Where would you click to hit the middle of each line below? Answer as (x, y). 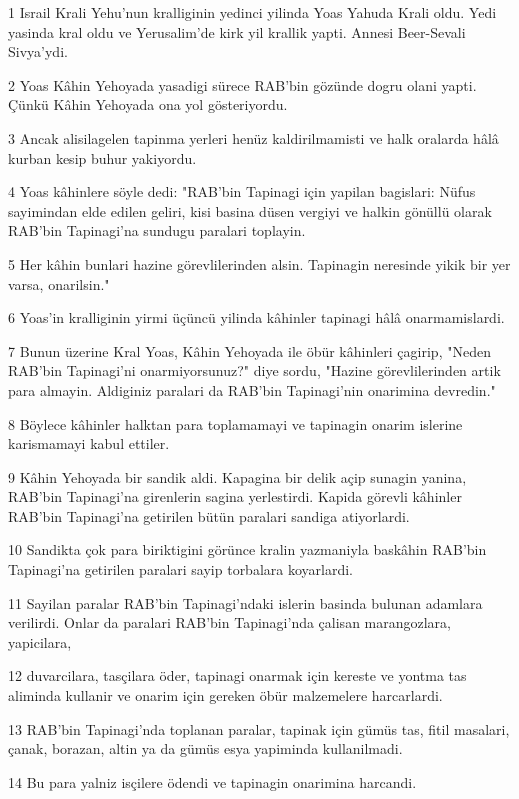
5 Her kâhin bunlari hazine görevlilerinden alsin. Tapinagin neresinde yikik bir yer (259, 263)
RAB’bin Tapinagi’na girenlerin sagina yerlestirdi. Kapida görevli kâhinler (235, 496)
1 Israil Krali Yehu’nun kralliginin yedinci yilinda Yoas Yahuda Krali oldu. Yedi (252, 12)
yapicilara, (40, 641)
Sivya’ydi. (38, 51)
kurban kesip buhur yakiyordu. (102, 157)
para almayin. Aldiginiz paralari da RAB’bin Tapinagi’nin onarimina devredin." (252, 389)
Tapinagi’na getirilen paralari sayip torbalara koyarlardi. (180, 569)
